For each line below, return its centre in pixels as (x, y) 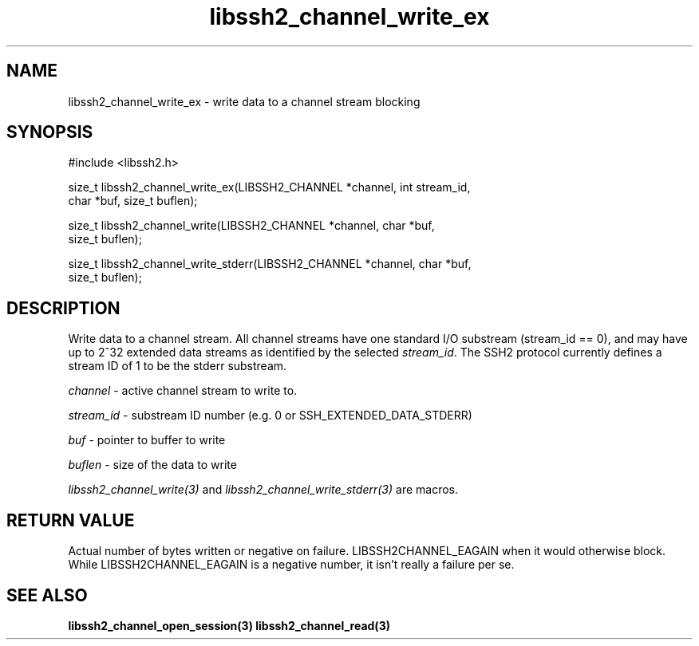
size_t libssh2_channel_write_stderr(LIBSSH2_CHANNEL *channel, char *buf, (270, 264)
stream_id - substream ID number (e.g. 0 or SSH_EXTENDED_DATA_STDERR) (270, 416)
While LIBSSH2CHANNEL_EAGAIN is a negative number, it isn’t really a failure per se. (291, 565)
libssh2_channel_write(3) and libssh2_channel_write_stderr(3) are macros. (263, 490)
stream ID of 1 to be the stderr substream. (178, 366)
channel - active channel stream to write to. (183, 391)
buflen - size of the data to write (152, 465)
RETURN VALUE (71, 520)
